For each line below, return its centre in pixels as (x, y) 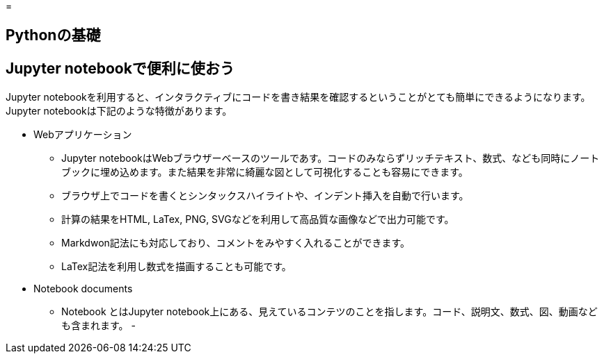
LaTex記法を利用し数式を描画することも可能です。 (176, 267)
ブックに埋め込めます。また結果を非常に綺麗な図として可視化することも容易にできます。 (265, 172)
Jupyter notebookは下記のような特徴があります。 (119, 111)
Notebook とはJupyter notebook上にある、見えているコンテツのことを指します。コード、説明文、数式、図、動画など (329, 312)
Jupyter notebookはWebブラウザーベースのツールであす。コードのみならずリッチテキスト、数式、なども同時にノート (331, 158)
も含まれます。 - (98, 326)
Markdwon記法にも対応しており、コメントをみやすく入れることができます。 (236, 243)
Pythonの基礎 (53, 35)
